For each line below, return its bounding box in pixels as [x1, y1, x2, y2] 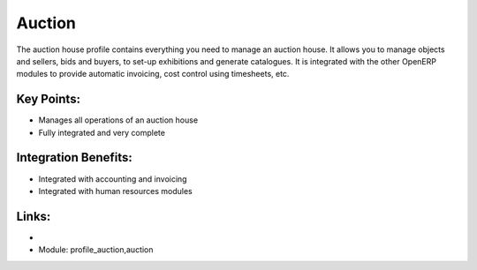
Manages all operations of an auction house [38, 115, 199, 125]
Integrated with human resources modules [38, 185, 193, 196]
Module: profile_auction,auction [38, 244, 154, 255]
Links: [16, 208, 51, 224]
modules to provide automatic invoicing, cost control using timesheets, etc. [16, 69, 290, 79]
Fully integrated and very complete [38, 127, 165, 138]
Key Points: [16, 92, 81, 107]
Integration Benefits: [16, 150, 132, 165]
